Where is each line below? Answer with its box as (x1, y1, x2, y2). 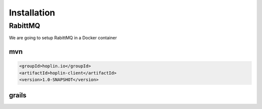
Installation (9, 7, 55, 18)
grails (9, 91, 27, 99)
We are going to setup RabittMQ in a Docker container (9, 35, 117, 41)
